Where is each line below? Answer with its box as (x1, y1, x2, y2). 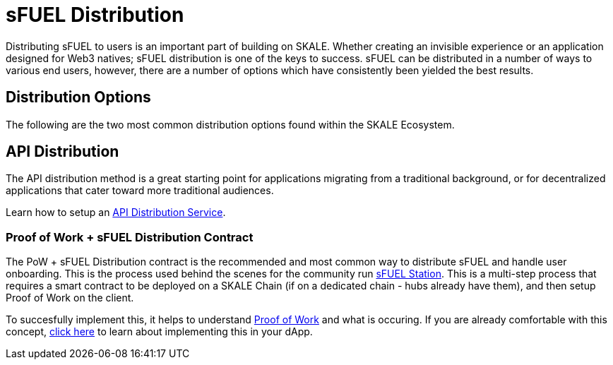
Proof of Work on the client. (6, 292, 134, 304)
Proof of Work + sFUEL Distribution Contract (6, 229, 254, 244)
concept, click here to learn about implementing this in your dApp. (6, 325, 313, 338)
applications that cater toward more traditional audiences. (6, 184, 274, 197)
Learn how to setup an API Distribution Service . (6, 206, 226, 219)
